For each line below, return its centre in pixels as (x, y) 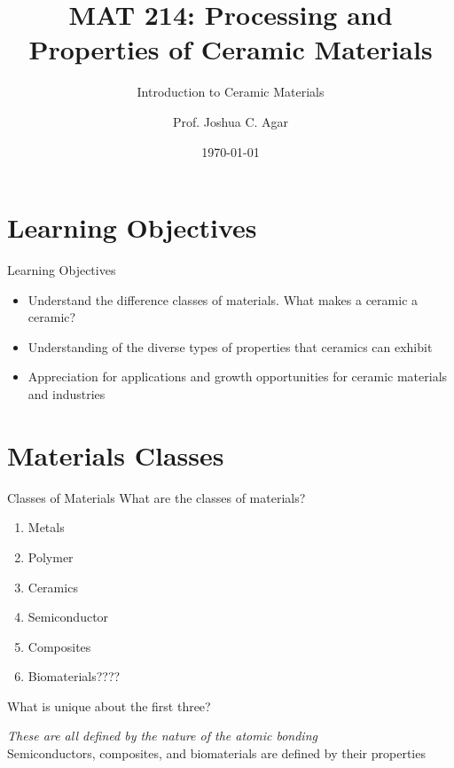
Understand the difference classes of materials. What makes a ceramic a (223, 299)
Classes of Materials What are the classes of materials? (157, 497)
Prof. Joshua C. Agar (231, 121)
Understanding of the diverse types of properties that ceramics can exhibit (230, 346)
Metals (46, 527)
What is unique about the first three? (109, 705)
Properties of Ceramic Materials (231, 49)
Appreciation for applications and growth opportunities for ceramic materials (238, 376)
